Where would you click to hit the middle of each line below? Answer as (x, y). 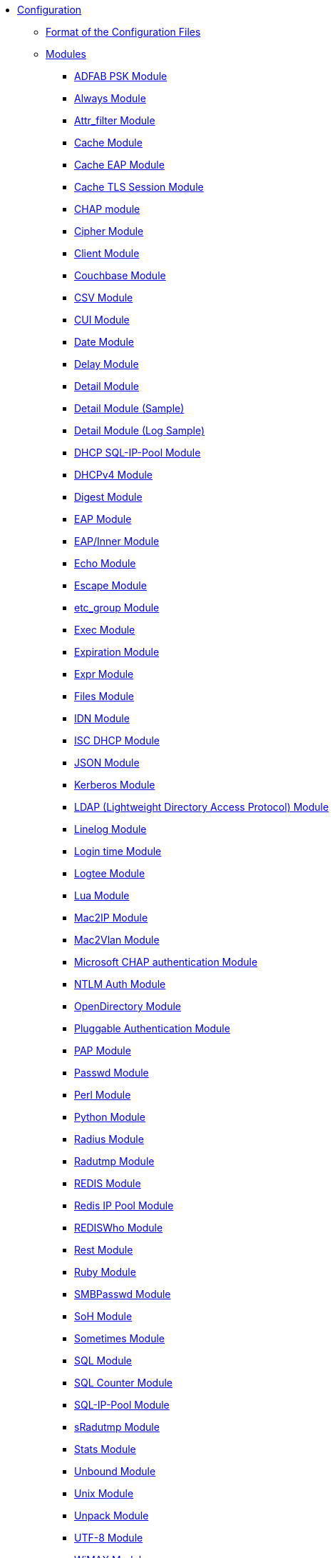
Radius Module (109, 1139)
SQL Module (103, 1360)
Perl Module (103, 1095)
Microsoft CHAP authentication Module (166, 962)
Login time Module (118, 851)
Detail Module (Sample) (129, 408)
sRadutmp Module (117, 1427)
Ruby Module (105, 1272)
